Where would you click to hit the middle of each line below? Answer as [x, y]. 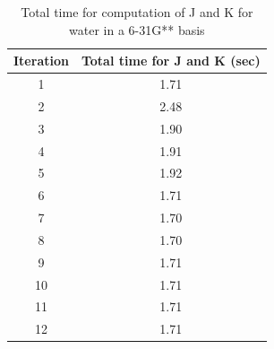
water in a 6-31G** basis [137, 29]
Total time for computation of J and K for [137, 12]
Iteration [41, 61]
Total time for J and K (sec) [171, 61]
